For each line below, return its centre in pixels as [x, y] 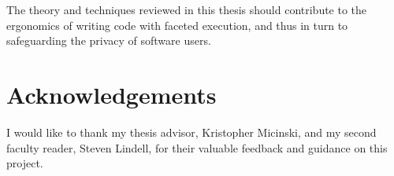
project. [25, 163]
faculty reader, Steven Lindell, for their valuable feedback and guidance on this [197, 147]
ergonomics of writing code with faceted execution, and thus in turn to [177, 25]
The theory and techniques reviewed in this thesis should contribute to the [187, 9]
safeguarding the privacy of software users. [109, 40]
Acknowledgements [112, 94]
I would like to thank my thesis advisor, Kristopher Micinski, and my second [191, 132]
